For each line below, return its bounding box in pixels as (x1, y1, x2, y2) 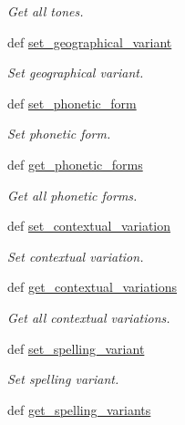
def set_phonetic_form (7, 93, 137, 112)
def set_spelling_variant (7, 338, 145, 358)
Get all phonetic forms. (7, 185, 138, 204)
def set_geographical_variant (7, 32, 172, 51)
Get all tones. (7, 2, 84, 20)
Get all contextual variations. (7, 307, 170, 327)
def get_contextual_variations (7, 277, 178, 296)
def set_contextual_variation (7, 216, 171, 235)
